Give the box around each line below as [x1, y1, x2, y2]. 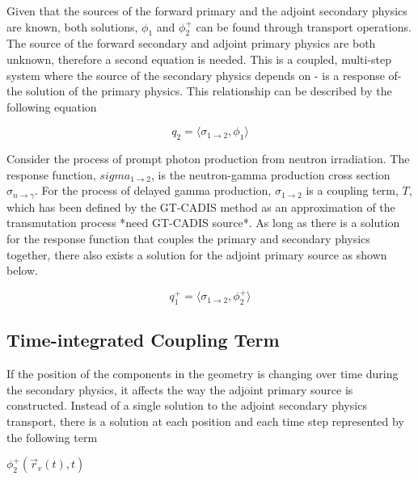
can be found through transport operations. [196, 18, 412, 35]
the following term [6, 428, 98, 445]
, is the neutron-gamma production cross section [151, 166, 391, 183]
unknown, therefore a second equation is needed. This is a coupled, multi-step [6, 50, 392, 67]
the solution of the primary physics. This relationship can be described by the [6, 82, 392, 99]
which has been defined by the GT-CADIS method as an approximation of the [6, 198, 395, 215]
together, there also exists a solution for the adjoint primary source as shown [6, 246, 387, 263]
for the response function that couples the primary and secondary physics [6, 229, 370, 246]
